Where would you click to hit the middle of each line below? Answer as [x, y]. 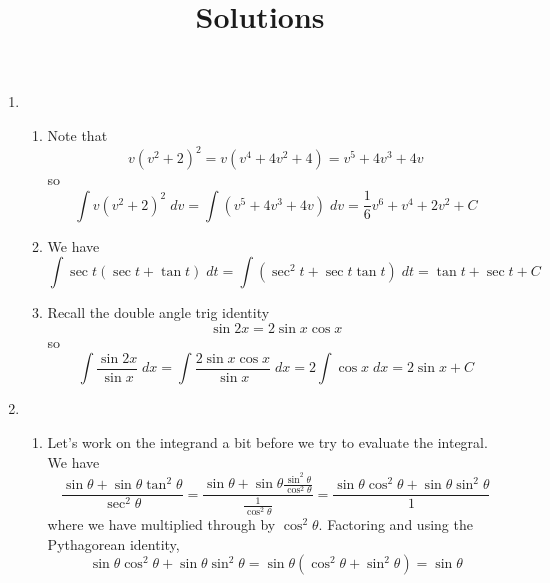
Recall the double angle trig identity [158, 312]
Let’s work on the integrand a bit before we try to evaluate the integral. [267, 442]
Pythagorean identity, [113, 543]
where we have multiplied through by [161, 523]
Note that [77, 134]
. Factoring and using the [395, 523]
